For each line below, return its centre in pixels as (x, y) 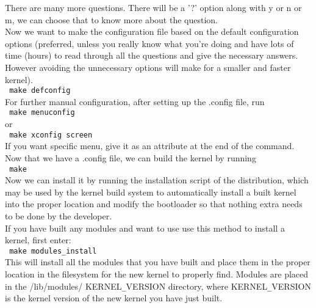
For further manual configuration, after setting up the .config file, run (135, 101)
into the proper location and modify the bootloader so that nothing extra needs (154, 204)
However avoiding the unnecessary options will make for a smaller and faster (148, 67)
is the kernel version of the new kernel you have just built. (114, 298)
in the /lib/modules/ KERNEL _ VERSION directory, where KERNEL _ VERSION (158, 286)
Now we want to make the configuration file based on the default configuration (152, 31)
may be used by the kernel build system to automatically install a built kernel (151, 192)
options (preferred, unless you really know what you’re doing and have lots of (149, 43)
